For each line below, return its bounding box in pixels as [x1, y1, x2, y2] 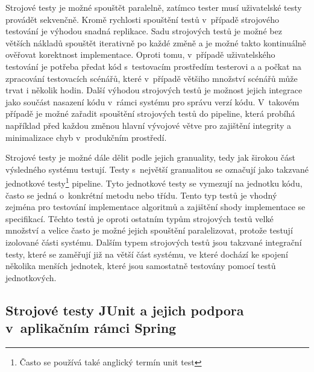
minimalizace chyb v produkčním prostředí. [5, 131, 167, 143]
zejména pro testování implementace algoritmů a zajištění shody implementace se [5, 200, 306, 213]
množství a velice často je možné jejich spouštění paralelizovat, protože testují [5, 224, 293, 237]
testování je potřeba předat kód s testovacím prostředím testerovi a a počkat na [5, 60, 301, 72]
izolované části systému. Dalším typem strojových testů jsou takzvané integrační [5, 235, 302, 248]
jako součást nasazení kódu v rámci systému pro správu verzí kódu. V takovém [5, 95, 300, 108]
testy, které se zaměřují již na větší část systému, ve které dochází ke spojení [5, 247, 288, 260]
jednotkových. [5, 271, 57, 284]
